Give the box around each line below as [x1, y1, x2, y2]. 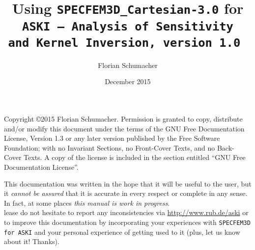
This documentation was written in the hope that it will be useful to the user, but [4, 178, 252, 188]
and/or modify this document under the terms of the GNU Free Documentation [4, 123, 245, 133]
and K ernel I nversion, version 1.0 [8, 35, 241, 50]
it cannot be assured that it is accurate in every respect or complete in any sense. [4, 188, 248, 198]
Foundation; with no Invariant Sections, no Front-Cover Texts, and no [4, 142, 215, 153]
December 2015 [105, 76, 151, 87]
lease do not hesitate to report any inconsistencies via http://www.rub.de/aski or [4, 207, 249, 218]
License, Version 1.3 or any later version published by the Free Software [4, 133, 220, 143]
